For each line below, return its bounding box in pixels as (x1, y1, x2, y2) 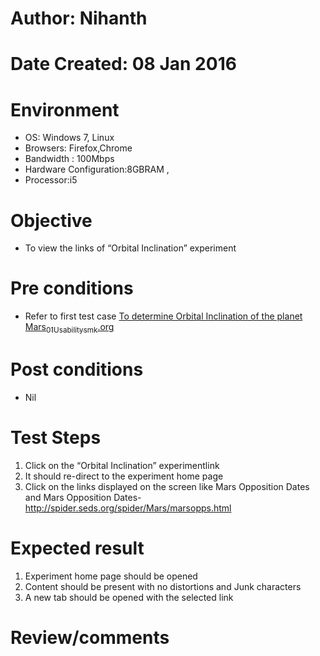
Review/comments (10, 626, 170, 649)
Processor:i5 (24, 174, 78, 186)
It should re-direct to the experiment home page (24, 470, 224, 482)
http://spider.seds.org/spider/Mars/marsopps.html (24, 502, 232, 514)
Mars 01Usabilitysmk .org (24, 321, 115, 335)
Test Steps (10, 427, 102, 449)
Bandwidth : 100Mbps (24, 153, 115, 165)
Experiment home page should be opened (24, 570, 198, 582)
